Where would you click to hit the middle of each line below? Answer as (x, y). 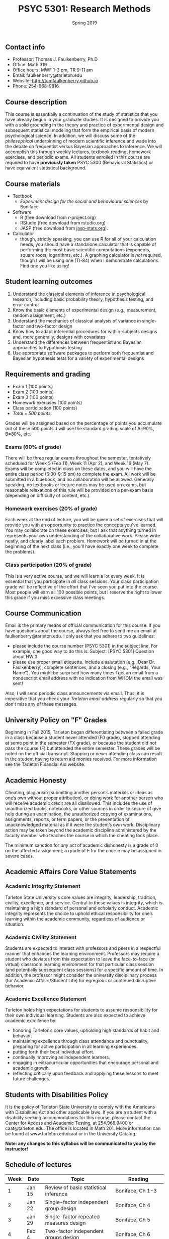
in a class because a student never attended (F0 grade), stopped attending (83, 738)
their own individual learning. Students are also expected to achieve (75, 1015)
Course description (36, 102)
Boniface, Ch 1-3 (136, 1190)
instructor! (17, 1149)
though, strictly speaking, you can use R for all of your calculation (88, 239)
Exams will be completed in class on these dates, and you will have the (78, 469)
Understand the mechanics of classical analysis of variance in (77, 320)
